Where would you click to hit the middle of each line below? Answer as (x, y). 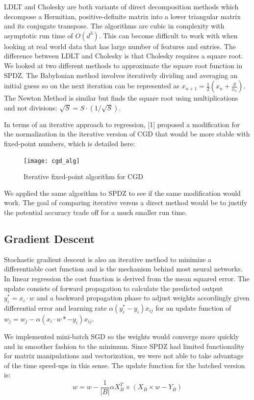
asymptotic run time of (38, 35)
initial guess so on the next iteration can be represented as (92, 86)
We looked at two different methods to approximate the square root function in (123, 65)
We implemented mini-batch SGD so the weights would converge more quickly (122, 336)
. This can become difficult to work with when (168, 35)
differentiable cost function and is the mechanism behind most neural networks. (123, 269)
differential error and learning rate (55, 307)
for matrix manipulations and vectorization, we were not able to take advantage (124, 356)
